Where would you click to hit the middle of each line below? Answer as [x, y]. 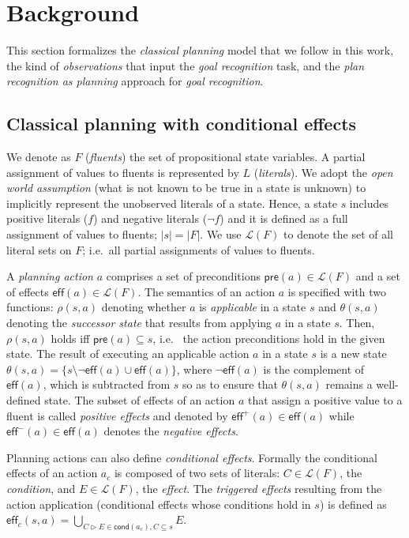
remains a [349, 384]
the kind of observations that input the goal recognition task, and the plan [185, 65]
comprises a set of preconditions [183, 276]
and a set [378, 276]
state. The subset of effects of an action [140, 400]
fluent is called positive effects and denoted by [117, 415]
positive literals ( [47, 218]
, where [194, 369]
